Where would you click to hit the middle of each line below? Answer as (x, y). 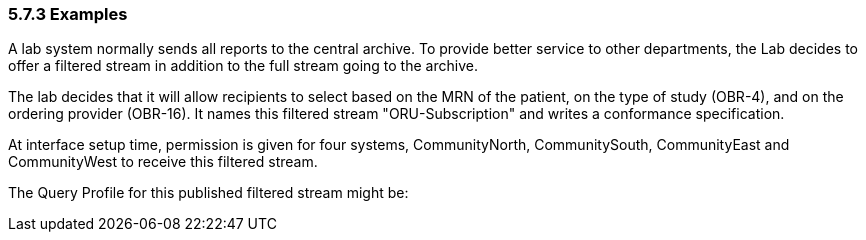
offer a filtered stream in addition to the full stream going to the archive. (243, 66)
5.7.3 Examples (68, 14)
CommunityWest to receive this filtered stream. (163, 162)
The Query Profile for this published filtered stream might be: (208, 193)
